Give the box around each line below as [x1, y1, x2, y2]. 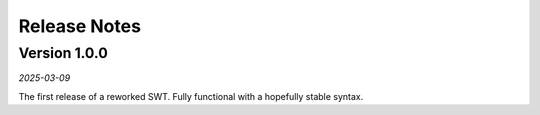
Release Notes [18, 15, 142, 37]
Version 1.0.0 [18, 44, 109, 62]
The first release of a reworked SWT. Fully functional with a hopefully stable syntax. [18, 90, 364, 102]
